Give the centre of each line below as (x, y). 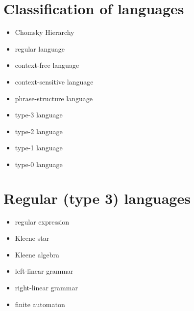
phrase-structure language (54, 98)
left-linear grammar (44, 271)
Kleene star (32, 238)
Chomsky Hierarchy (45, 32)
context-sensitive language (54, 81)
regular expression (42, 221)
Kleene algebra (37, 254)
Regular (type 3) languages (97, 198)
